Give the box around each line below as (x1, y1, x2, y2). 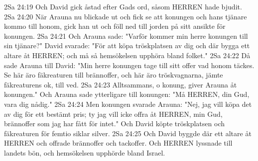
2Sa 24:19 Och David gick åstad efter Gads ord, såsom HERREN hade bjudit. (4, 1, 242, 11)
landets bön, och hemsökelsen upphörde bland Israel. (4, 147, 165, 158)
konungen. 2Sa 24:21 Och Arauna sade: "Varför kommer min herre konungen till (4, 30, 248, 41)
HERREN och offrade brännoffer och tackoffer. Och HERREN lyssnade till (4, 138, 233, 148)
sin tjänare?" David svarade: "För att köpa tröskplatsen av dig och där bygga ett (4, 40, 250, 51)
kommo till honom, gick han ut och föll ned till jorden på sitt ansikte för (4, 21, 226, 31)
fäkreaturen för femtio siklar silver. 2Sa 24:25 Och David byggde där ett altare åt (4, 128, 252, 138)
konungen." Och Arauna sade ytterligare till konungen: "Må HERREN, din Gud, (4, 89, 250, 99)
